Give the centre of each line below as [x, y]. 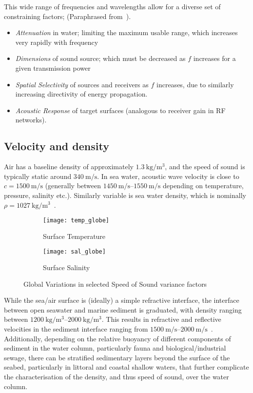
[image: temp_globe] [76, 221]
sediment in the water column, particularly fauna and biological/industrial [115, 348]
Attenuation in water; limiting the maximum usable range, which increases [126, 32]
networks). [31, 120]
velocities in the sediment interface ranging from [76, 328]
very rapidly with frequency [57, 42]
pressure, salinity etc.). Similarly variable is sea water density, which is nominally [125, 195]
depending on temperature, [203, 186]
